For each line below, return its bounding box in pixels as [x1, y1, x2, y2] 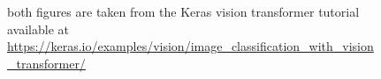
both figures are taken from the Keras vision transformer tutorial [7, 3, 360, 20]
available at [7, 19, 69, 38]
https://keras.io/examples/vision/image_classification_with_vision [7, 37, 374, 55]
